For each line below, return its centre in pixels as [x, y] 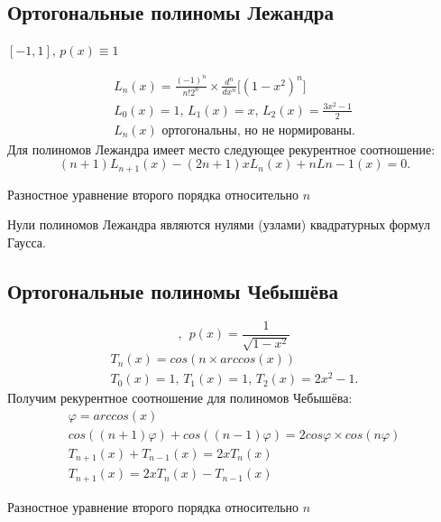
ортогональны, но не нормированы [257, 130]
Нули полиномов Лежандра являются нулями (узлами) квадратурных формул [219, 224]
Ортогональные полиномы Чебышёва [173, 290]
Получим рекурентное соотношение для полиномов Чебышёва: [180, 398]
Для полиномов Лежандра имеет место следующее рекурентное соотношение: [221, 149]
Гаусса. [27, 242]
